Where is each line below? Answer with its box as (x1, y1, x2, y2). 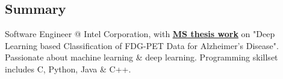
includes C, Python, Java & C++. (5, 62, 131, 75)
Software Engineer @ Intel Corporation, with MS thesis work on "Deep (5, 28, 275, 40)
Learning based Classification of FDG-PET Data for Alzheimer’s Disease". (5, 39, 279, 51)
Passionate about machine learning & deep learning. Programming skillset (5, 51, 278, 63)
